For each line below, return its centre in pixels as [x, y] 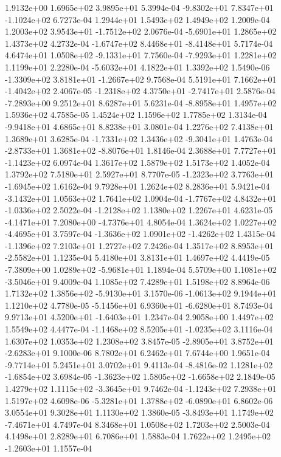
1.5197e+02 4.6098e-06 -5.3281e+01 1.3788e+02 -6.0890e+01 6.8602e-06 [139, 400]
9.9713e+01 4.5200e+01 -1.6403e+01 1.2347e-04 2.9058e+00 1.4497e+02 [139, 317]
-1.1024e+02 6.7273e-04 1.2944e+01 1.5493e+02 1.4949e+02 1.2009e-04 [137, 19]
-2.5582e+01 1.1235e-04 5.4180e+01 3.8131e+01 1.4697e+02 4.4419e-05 [137, 257]
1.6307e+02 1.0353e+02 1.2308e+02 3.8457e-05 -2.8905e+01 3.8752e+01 [139, 341]
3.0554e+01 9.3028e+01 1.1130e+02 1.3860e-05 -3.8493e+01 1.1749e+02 [139, 412]
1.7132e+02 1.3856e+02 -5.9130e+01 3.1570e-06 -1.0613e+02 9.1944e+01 [141, 293]
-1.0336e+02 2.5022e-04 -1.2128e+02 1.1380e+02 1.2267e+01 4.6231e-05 [139, 210]
